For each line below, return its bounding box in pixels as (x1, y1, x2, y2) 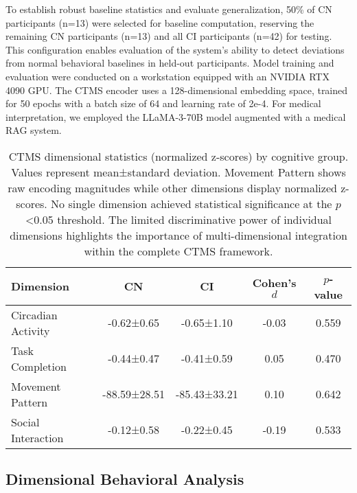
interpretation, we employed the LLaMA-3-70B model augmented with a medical (5, 109, 346, 124)
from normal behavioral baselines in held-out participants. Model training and (5, 56, 334, 70)
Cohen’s (252, 274, 297, 290)
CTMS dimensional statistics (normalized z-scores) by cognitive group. (8, 148, 349, 164)
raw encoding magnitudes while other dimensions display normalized (8, 179, 337, 196)
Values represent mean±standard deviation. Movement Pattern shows (11, 163, 346, 180)
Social (11, 413, 40, 430)
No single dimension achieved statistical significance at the (51, 195, 332, 211)
